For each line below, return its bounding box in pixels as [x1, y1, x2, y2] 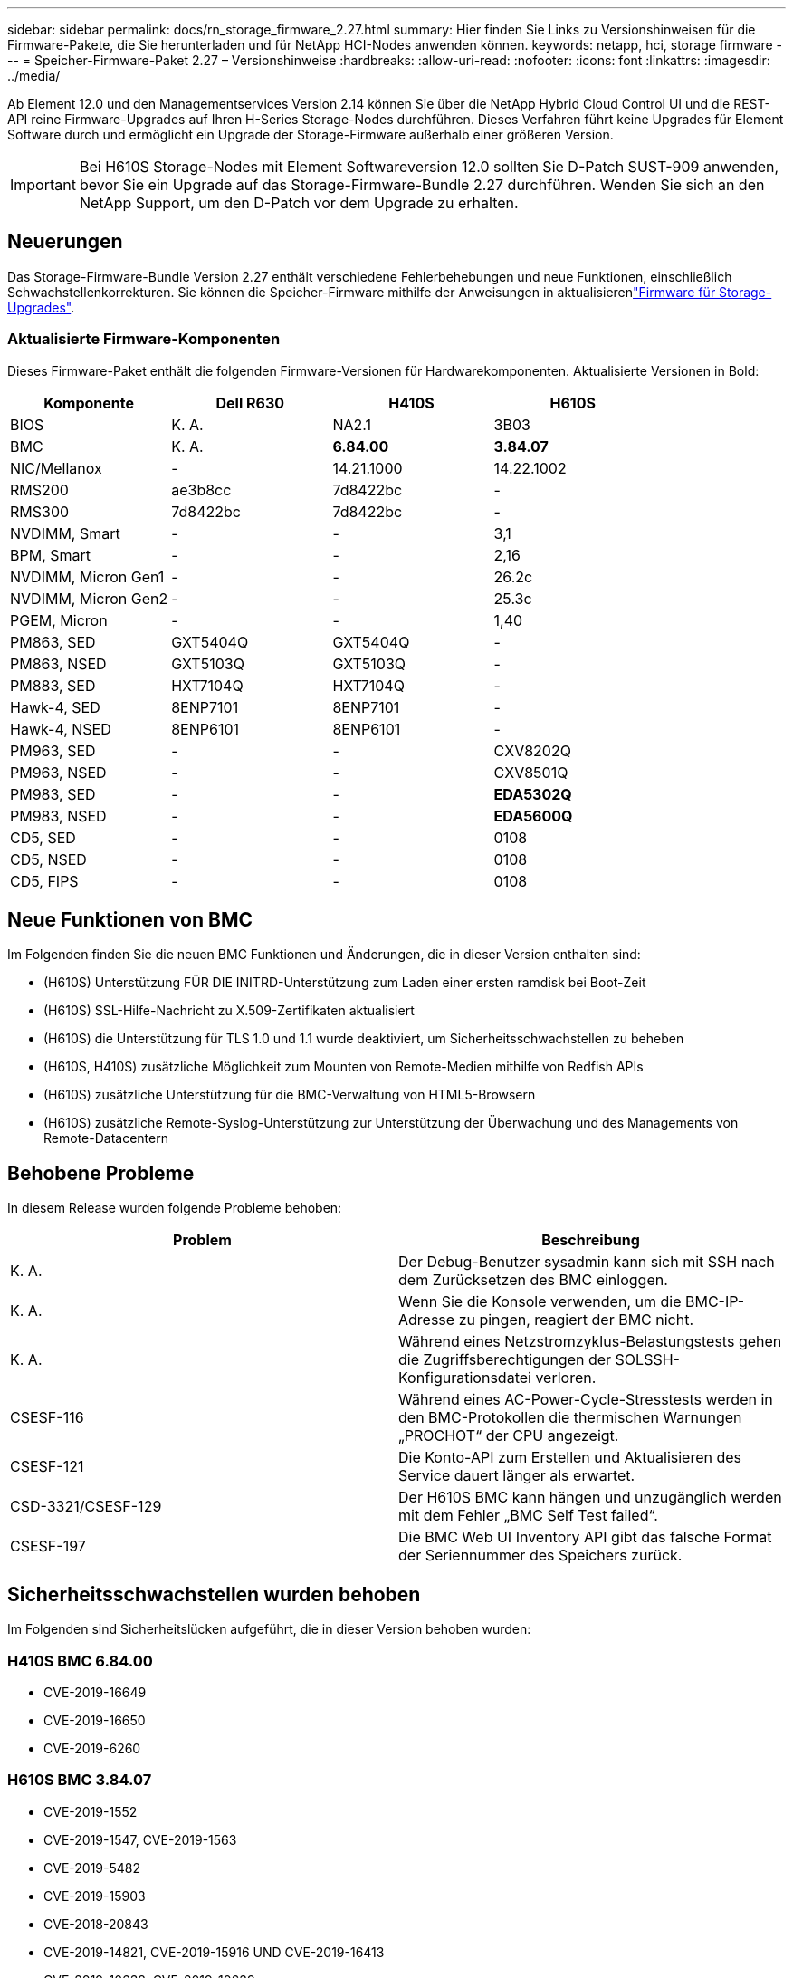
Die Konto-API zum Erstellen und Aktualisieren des [398, 1448, 742, 1467]
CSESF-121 [10, 1457, 84, 1476]
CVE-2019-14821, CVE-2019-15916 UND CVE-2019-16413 [43, 1944, 385, 1960]
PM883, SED [10, 676, 96, 695]
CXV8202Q [493, 741, 571, 760]
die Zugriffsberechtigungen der [398, 1350, 612, 1369]
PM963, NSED [10, 763, 107, 782]
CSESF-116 [10, 1408, 84, 1427]
